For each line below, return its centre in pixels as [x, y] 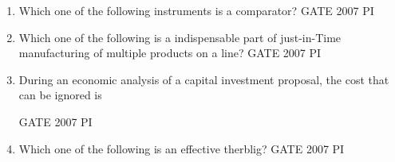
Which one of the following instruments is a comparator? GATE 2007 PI [196, 10]
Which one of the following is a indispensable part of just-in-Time [180, 37]
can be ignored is [60, 95]
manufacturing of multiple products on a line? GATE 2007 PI [170, 53]
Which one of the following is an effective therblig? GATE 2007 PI [182, 148]
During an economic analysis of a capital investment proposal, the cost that [204, 79]
